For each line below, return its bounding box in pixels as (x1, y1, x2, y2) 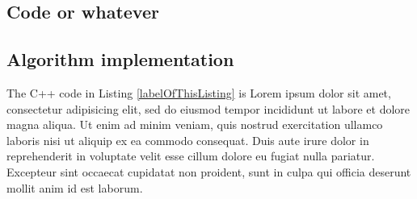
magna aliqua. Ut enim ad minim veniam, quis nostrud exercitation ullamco (6, 116, 383, 133)
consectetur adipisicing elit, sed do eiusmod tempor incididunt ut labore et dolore (6, 100, 411, 117)
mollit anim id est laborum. (6, 179, 143, 196)
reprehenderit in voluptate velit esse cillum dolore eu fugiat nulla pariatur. (6, 147, 375, 164)
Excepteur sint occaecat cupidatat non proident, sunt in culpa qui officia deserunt (6, 163, 411, 180)
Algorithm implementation (6, 47, 234, 72)
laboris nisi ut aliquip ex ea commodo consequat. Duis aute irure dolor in (6, 131, 369, 148)
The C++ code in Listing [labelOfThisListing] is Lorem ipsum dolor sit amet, (6, 84, 391, 101)
